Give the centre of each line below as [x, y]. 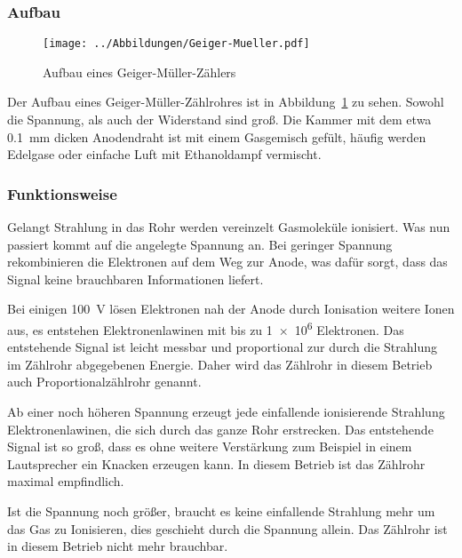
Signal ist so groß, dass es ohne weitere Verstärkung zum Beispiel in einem [210, 446]
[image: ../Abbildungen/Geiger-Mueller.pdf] [176, 44]
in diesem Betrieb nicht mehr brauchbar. [118, 546]
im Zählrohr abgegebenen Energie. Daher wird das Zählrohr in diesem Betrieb [220, 364]
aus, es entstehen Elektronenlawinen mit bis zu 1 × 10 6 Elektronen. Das [206, 328]
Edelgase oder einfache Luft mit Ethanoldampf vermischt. [164, 154]
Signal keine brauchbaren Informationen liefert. [135, 279]
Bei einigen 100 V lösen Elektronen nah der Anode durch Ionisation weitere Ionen [231, 309]
